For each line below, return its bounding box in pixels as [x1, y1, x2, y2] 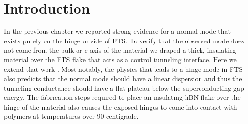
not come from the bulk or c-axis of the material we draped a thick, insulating [4, 45, 236, 55]
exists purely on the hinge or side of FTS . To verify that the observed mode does [4, 35, 244, 45]
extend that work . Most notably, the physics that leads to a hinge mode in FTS [4, 64, 243, 74]
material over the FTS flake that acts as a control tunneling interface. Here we [4, 54, 237, 64]
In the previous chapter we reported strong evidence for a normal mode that [4, 26, 231, 36]
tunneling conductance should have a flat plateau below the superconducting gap [4, 83, 244, 93]
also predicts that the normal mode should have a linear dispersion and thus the [4, 73, 242, 83]
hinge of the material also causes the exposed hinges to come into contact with [4, 101, 237, 111]
